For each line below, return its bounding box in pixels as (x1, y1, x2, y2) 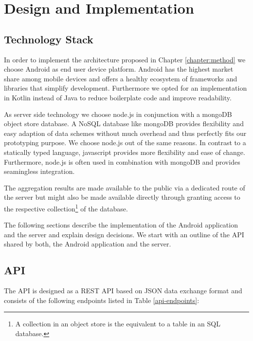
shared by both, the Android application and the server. (4, 239, 171, 249)
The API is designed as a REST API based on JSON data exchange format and (4, 285, 242, 296)
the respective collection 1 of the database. (4, 202, 128, 213)
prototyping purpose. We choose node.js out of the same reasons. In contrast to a (4, 137, 246, 148)
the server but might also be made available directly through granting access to (4, 192, 240, 202)
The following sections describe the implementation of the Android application (4, 220, 238, 230)
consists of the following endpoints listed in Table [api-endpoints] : (4, 295, 199, 305)
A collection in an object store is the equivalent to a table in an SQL (15, 319, 220, 329)
